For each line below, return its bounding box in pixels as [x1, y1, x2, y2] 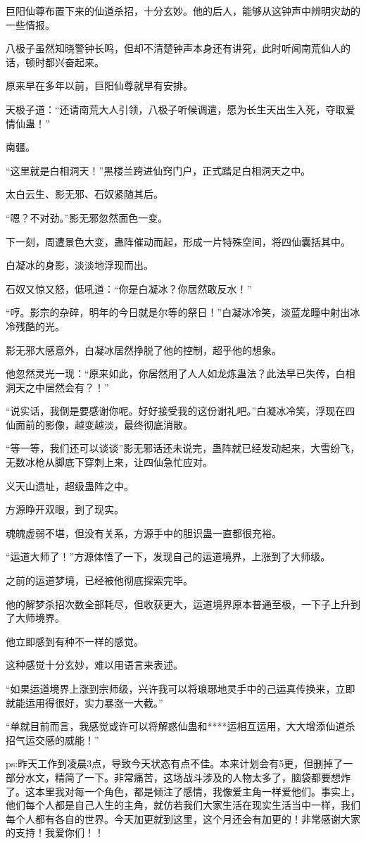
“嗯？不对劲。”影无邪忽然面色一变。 [6, 210, 168, 225]
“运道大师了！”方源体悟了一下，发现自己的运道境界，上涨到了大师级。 [6, 549, 331, 564]
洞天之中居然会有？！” [6, 379, 109, 394]
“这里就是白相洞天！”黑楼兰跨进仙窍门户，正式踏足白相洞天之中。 [6, 163, 311, 177]
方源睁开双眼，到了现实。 [6, 502, 124, 517]
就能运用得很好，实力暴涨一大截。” [6, 695, 163, 710]
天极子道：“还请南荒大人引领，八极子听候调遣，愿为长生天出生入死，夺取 [6, 101, 346, 116]
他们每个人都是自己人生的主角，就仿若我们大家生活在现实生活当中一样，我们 [6, 798, 360, 812]
